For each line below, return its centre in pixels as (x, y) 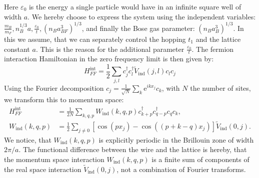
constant (17, 49)
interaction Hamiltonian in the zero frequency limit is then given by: (109, 59)
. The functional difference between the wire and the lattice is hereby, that (133, 149)
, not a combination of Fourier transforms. (181, 169)
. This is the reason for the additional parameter (110, 49)
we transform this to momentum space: (64, 99)
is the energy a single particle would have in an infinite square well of (135, 6)
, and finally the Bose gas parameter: (138, 28)
